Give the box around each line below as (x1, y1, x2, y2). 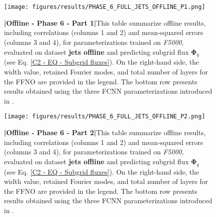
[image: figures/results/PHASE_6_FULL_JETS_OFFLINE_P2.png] (4, 113, 206, 120)
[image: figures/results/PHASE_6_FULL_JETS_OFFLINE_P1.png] (4, 3, 206, 11)
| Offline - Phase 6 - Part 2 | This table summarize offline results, (4, 127, 206, 138)
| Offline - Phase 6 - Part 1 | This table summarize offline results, (4, 17, 206, 28)
